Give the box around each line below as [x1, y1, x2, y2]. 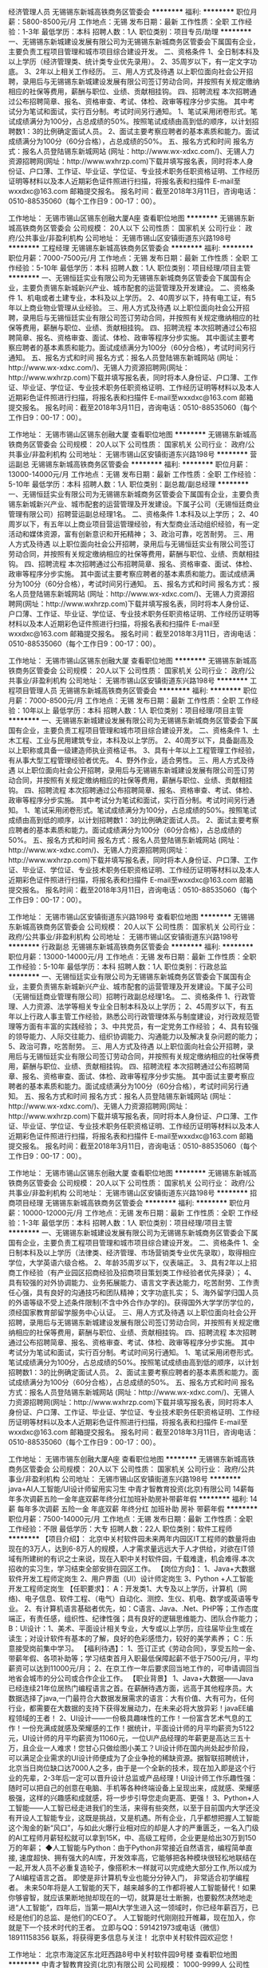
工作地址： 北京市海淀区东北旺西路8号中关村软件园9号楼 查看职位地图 [8, 1950, 238, 1959]
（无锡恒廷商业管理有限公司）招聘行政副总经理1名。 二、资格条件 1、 [8, 992, 235, 1001]
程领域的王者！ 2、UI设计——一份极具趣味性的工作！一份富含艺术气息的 [8, 1714, 246, 1722]
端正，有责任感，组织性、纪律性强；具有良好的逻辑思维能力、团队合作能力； [8, 1614, 260, 1623]
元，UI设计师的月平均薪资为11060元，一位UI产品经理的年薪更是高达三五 [8, 1734, 245, 1742]
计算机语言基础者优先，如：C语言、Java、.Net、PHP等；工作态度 [42, 1604, 259, 1613]
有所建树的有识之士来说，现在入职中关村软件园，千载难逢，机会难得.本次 [14, 1554, 255, 1563]
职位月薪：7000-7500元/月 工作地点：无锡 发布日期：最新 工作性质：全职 [8, 254, 250, 262]
